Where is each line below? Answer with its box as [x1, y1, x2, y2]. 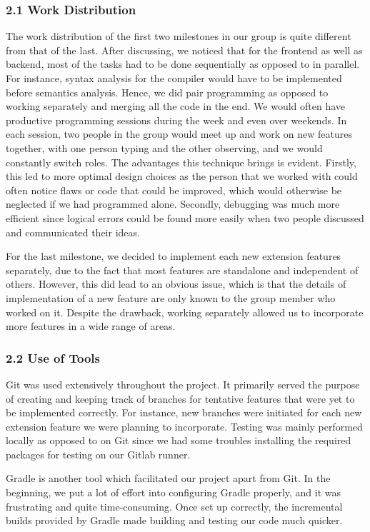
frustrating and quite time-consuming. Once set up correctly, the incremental [6, 498, 343, 513]
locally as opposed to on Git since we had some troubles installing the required [6, 433, 351, 448]
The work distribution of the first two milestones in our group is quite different [6, 29, 351, 44]
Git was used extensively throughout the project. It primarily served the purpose [6, 376, 360, 391]
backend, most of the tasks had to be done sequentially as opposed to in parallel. [6, 56, 360, 71]
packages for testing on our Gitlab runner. [6, 446, 191, 461]
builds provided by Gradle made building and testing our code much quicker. [6, 513, 343, 528]
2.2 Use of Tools [6, 348, 101, 366]
